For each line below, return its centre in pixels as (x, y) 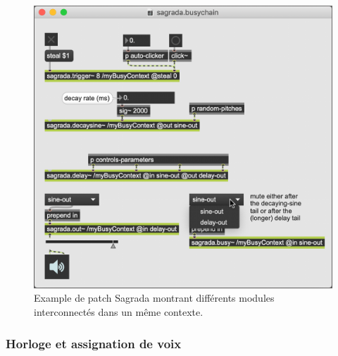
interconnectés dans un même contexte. (119, 312)
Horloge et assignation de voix (94, 343)
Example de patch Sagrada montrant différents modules (154, 298)
